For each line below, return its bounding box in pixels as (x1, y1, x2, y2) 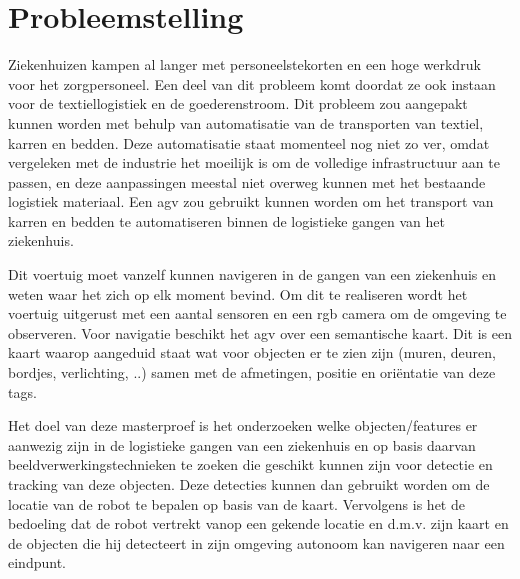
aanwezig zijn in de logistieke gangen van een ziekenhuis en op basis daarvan (8, 434, 476, 455)
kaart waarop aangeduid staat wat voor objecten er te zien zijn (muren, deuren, (8, 342, 496, 363)
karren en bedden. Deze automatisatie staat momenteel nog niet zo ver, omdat (8, 132, 490, 153)
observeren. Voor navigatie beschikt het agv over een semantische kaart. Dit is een (8, 322, 512, 343)
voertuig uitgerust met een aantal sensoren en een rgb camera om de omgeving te (8, 303, 507, 324)
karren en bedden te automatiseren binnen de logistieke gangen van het (8, 210, 445, 231)
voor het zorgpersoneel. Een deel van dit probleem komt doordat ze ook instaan (8, 73, 496, 94)
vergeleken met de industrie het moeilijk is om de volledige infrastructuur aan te (8, 152, 500, 173)
